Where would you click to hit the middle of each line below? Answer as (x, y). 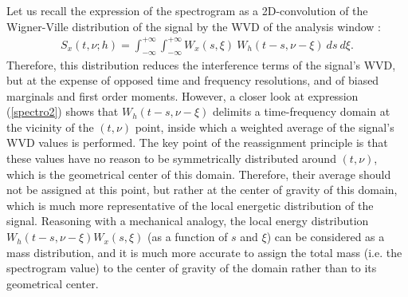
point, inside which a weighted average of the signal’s (265, 127)
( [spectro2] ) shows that (63, 111)
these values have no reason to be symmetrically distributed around (171, 158)
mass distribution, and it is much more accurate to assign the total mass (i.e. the (204, 252)
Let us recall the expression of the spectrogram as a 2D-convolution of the (187, 10)
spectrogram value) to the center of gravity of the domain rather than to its (192, 268)
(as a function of (188, 237)
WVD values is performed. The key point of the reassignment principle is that (197, 143)
